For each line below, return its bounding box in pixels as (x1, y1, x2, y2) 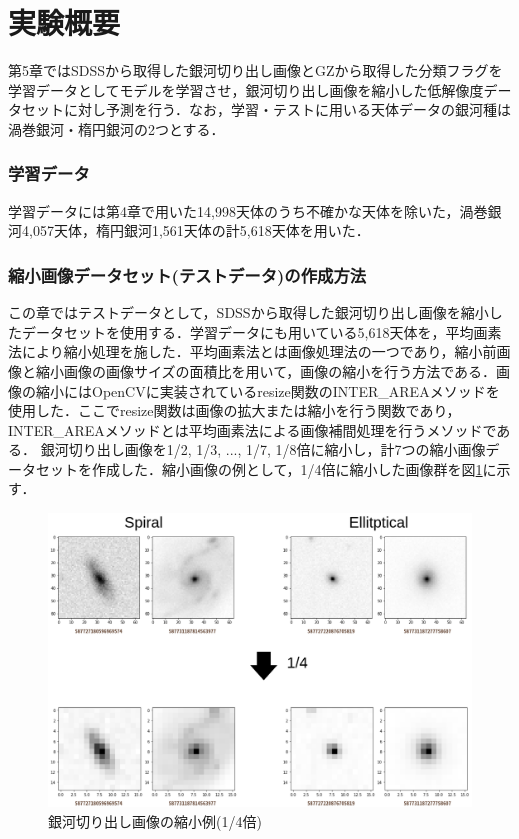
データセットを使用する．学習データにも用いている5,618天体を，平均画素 (21, 321, 502, 342)
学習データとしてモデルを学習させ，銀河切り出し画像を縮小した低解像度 (8, 79, 484, 100)
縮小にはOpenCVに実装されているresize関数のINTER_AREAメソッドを (35, 380, 500, 401)
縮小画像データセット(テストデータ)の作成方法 (8, 262, 367, 287)
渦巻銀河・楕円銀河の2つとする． (8, 118, 225, 139)
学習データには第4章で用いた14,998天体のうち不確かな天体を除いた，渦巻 (8, 200, 488, 221)
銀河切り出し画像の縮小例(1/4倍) (48, 811, 262, 832)
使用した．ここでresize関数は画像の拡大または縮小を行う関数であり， (8, 400, 461, 421)
